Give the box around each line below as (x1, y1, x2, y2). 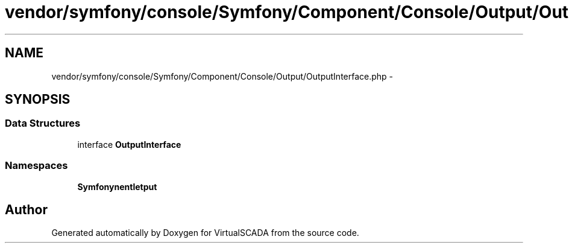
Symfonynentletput (77, 181, 157, 192)
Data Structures (5, 117, 81, 130)
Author (5, 202, 48, 217)
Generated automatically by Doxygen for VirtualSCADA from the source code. (51, 227, 359, 238)
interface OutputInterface (77, 139, 181, 150)
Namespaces (5, 159, 68, 172)
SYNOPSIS (5, 92, 71, 107)
